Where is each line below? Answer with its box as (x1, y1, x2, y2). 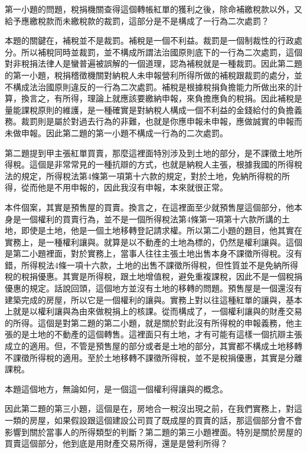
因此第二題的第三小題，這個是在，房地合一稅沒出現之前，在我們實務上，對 (5, 402, 294, 415)
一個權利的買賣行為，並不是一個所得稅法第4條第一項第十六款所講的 (21, 212, 282, 225)
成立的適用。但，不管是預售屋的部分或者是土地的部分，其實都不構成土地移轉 (5, 340, 302, 352)
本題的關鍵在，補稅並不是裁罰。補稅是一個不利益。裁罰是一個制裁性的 (5, 34, 277, 47)
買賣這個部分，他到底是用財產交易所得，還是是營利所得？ (5, 437, 228, 449)
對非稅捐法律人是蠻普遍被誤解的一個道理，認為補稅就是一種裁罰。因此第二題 (5, 57, 302, 70)
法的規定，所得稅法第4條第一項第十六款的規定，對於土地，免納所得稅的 (5, 169, 282, 182)
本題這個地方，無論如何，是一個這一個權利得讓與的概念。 (5, 382, 228, 395)
